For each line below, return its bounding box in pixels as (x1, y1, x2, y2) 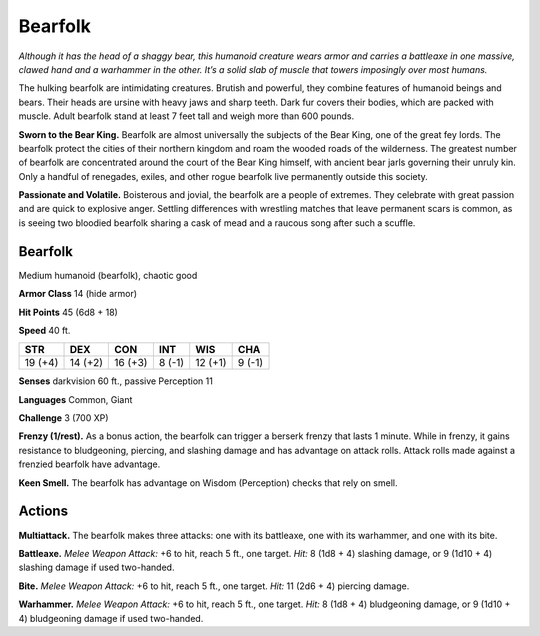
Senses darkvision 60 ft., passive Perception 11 (18, 375, 214, 387)
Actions (18, 503, 69, 520)
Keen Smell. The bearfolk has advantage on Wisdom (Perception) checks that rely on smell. (18, 476, 398, 489)
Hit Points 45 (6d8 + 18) (18, 306, 119, 318)
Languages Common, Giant (18, 393, 133, 405)
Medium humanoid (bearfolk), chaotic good (18, 269, 198, 281)
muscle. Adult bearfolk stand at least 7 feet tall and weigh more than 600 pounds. (18, 110, 355, 122)
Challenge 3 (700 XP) (18, 412, 109, 424)
